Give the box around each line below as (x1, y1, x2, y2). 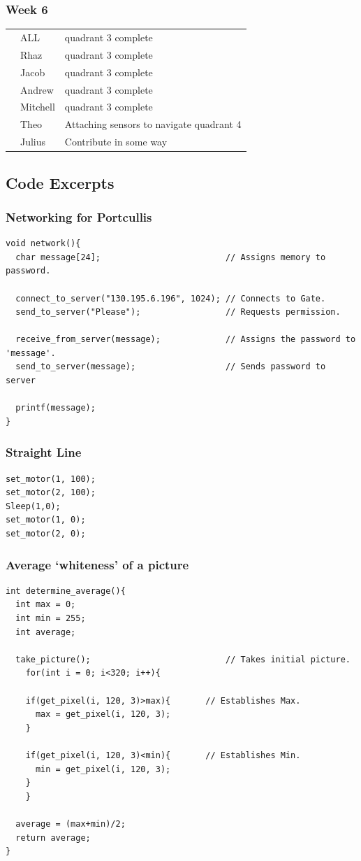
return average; (15, 832, 91, 843)
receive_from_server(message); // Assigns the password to (15, 334, 356, 345)
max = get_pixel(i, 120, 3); (35, 709, 171, 720)
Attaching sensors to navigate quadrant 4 (64, 117, 242, 131)
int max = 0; (15, 599, 76, 610)
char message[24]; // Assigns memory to (15, 252, 326, 262)
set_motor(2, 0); (6, 529, 86, 539)
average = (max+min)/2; (15, 818, 126, 829)
